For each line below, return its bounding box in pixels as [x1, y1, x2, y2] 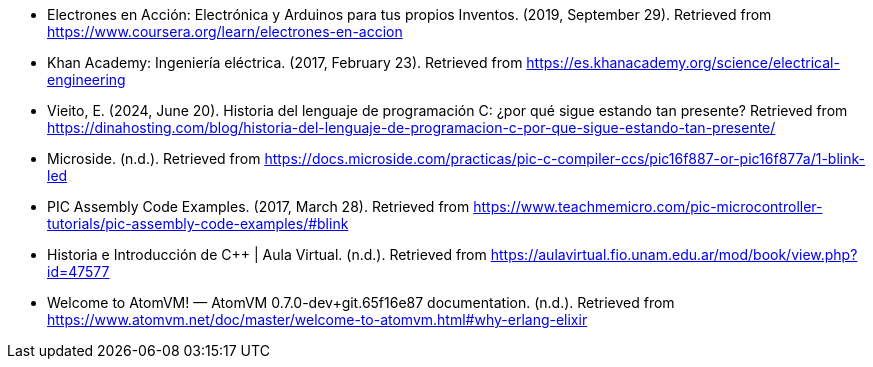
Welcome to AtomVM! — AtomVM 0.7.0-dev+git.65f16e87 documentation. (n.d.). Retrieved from [47, 294, 675, 311]
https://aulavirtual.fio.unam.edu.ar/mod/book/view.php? [490, 246, 858, 263]
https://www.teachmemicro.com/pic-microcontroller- [473, 198, 823, 215]
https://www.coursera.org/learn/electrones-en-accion [47, 23, 403, 40]
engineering [47, 71, 126, 88]
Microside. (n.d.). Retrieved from [47, 150, 261, 167]
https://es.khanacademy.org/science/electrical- [526, 54, 840, 71]
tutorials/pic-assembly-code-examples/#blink [47, 215, 349, 232]
